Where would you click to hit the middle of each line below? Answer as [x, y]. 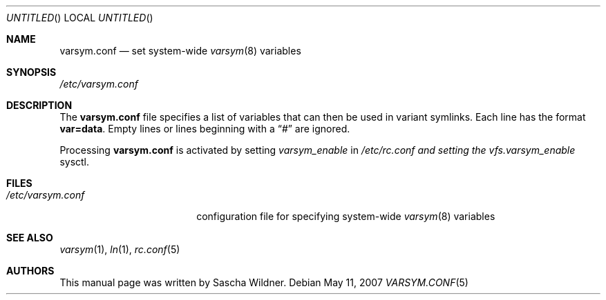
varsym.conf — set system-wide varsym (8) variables [180, 51]
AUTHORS [30, 271]
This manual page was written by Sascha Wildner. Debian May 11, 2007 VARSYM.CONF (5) [264, 282]
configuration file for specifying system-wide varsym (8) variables [346, 216]
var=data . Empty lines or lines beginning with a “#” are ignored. [205, 129]
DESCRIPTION [39, 105]
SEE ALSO [30, 238]
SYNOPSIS [31, 72]
